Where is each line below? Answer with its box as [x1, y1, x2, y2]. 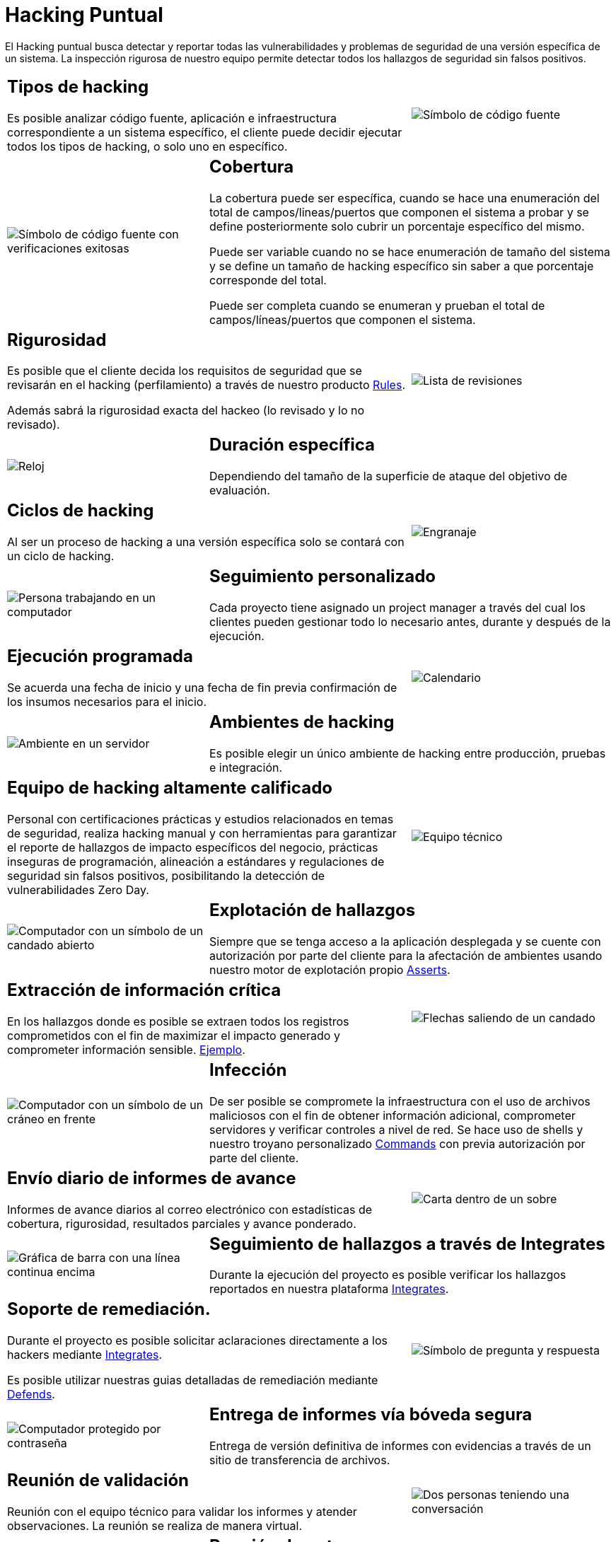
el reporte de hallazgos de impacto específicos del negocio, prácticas [7, 840, 378, 854]
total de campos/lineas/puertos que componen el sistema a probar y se [209, 204, 589, 219]
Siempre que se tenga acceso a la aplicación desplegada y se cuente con [209, 934, 601, 949]
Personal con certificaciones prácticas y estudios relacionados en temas [7, 811, 394, 826]
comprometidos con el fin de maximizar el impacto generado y [7, 1028, 340, 1043]
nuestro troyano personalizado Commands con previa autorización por [209, 1136, 586, 1151]
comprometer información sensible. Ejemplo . [7, 1042, 245, 1057]
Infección [209, 1059, 287, 1080]
